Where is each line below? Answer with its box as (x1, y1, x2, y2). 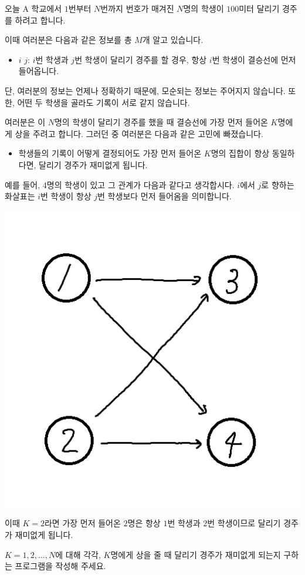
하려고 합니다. (15, 14, 66, 26)
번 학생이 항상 (40, 190, 91, 202)
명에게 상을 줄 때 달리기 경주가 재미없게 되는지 (110, 548, 281, 560)
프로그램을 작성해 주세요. (15, 560, 106, 572)
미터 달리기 (239, 2, 280, 14)
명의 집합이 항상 (211, 147, 270, 159)
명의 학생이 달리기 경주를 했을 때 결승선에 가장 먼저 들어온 (54, 116, 268, 128)
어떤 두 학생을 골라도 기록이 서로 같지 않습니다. (17, 96, 190, 108)
